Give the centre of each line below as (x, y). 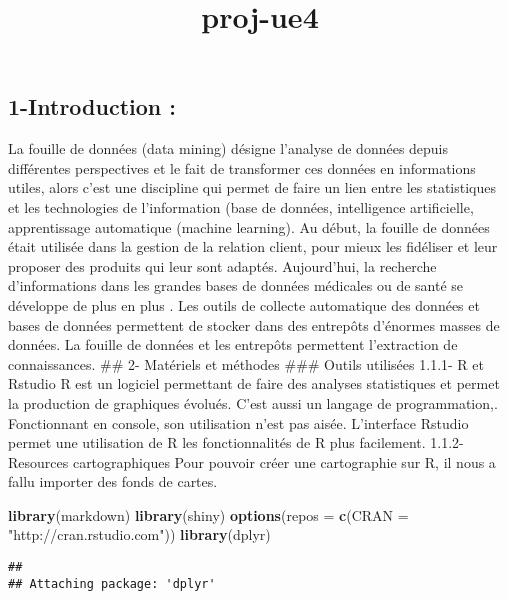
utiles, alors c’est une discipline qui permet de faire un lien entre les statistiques (252, 187)
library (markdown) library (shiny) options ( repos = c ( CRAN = (208, 514)
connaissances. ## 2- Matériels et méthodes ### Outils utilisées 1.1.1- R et (246, 363)
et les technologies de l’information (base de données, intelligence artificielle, (241, 206)
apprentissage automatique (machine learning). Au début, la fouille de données (249, 226)
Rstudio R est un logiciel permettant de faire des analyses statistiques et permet (254, 383)
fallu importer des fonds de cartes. (113, 481)
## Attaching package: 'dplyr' (112, 583)
